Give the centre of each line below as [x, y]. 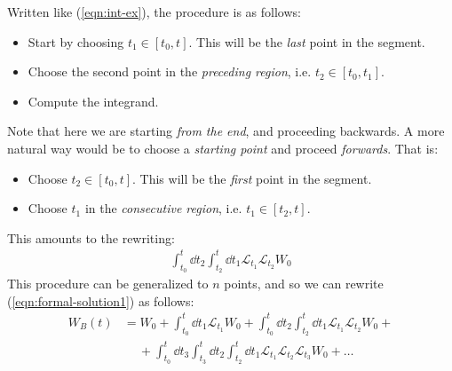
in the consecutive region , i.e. [163, 208]
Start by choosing [76, 41]
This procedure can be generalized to [108, 284]
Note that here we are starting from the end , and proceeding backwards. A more [226, 131]
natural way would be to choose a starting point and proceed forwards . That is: [223, 148]
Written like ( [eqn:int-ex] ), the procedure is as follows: [154, 12]
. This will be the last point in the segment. [307, 41]
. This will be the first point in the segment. [252, 178]
